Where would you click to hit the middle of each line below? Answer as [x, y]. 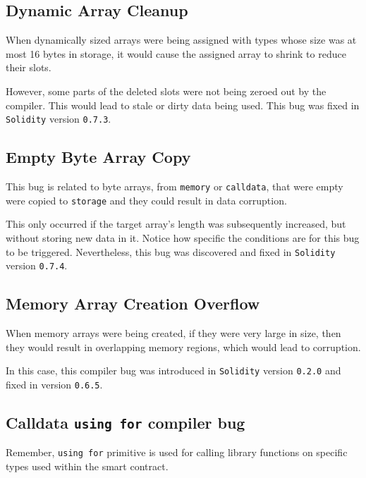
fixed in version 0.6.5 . [54, 384]
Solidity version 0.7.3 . [59, 119]
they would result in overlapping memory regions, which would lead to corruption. [183, 347]
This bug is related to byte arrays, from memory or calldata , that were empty [175, 186]
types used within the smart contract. [87, 466]
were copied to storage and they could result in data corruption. [146, 200]
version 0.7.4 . [37, 265]
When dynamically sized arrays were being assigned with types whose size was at [181, 40]
